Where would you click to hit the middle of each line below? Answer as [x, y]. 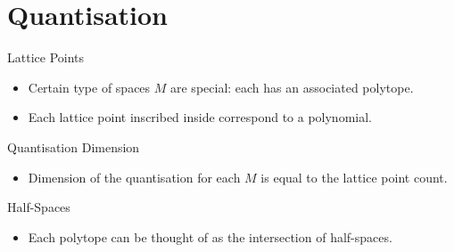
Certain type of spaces [89, 87]
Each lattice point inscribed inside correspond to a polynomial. [200, 117]
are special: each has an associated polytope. [292, 87]
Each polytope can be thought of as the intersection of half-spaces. [210, 236]
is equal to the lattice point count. [354, 177]
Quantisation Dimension [74, 146]
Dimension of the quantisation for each [134, 177]
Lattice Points [46, 57]
